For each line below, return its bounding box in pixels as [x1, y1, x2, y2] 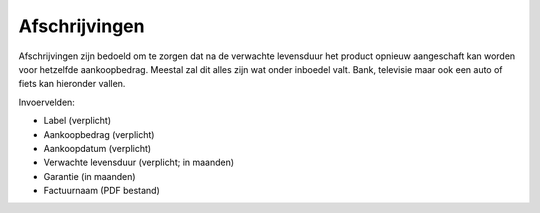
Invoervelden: [18, 96, 75, 108]
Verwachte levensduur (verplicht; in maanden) [43, 156, 235, 169]
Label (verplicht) [43, 115, 112, 127]
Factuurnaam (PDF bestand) [43, 185, 160, 197]
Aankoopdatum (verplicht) [43, 142, 152, 154]
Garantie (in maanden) [43, 170, 136, 182]
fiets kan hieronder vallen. [18, 78, 126, 90]
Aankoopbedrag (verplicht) [43, 128, 155, 140]
